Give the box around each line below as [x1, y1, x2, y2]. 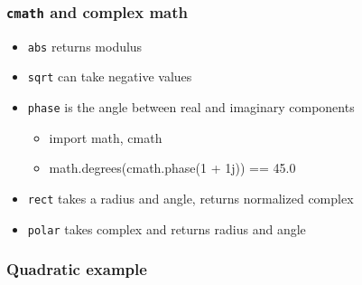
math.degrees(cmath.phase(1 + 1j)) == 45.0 [49, 158, 296, 177]
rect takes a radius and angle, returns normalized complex [27, 188, 354, 207]
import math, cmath [49, 128, 162, 147]
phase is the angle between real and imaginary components [27, 98, 355, 117]
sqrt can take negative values [27, 67, 192, 86]
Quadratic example [6, 258, 147, 280]
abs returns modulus [27, 36, 143, 55]
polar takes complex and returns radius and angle [27, 219, 306, 238]
